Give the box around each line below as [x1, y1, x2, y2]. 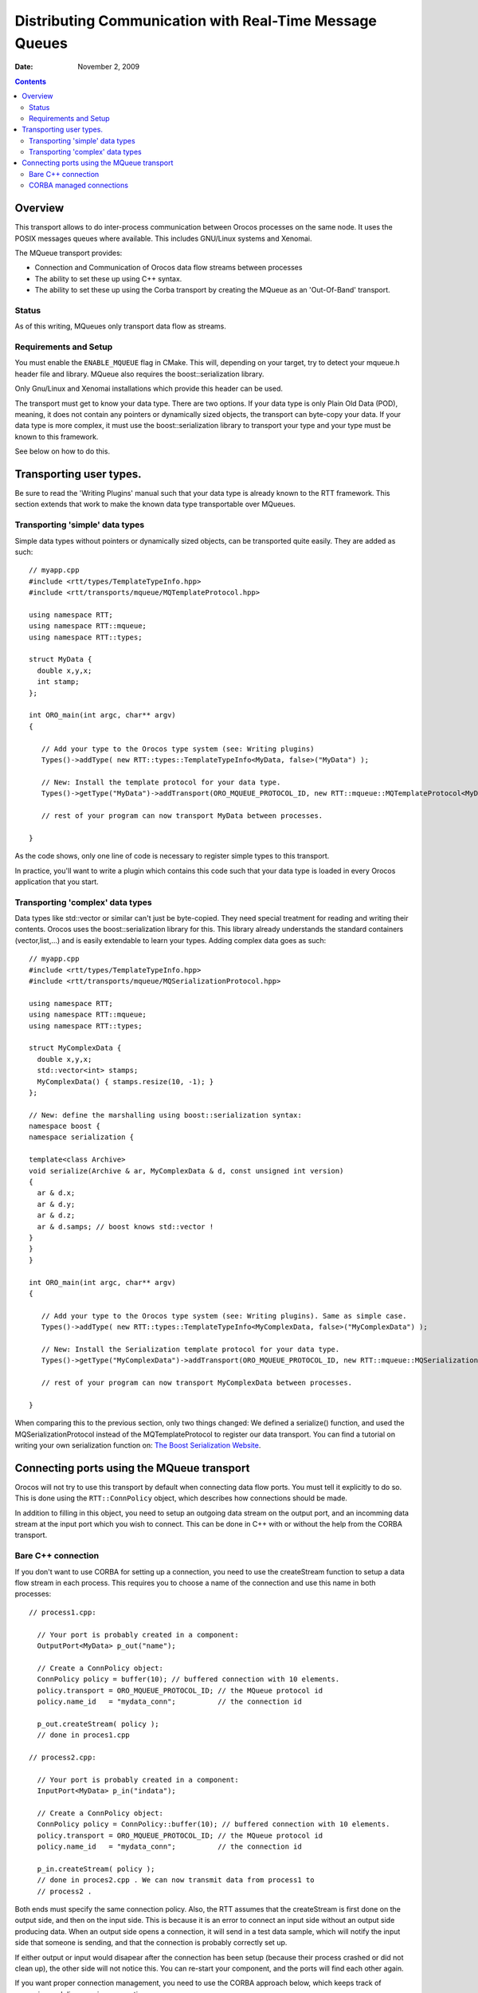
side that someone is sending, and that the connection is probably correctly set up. [14, 1938, 288, 1948]
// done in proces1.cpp [37, 1731, 131, 1739]
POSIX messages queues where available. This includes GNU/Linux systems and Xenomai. [14, 234, 312, 243]
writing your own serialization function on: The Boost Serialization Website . [14, 1441, 261, 1450]
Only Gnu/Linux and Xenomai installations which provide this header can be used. [14, 383, 283, 394]
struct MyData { [29, 655, 92, 664]
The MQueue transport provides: [14, 248, 123, 257]
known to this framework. [14, 431, 99, 442]
